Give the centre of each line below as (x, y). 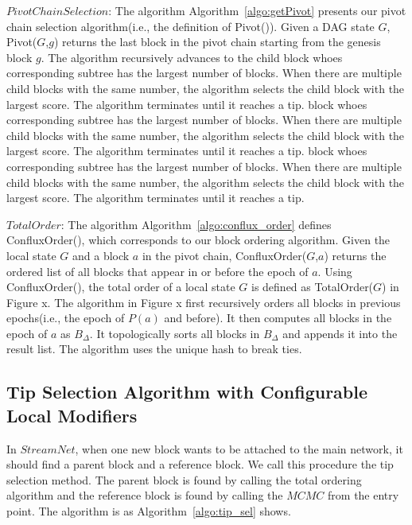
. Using (335, 271)
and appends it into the (340, 333)
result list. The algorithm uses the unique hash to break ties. (154, 349)
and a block (101, 255)
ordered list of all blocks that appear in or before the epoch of (157, 271)
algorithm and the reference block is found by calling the (145, 495)
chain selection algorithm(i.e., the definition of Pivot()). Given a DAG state (190, 26)
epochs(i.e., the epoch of (66, 318)
